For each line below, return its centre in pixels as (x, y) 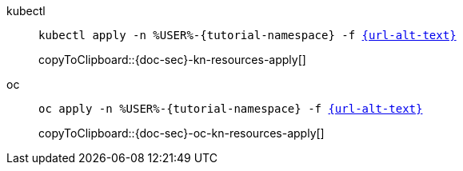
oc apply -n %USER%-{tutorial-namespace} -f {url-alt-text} (231, 109)
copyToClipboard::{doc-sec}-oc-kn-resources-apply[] (182, 133)
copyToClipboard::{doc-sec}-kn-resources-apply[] (172, 60)
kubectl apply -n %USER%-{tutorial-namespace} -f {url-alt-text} (247, 35)
